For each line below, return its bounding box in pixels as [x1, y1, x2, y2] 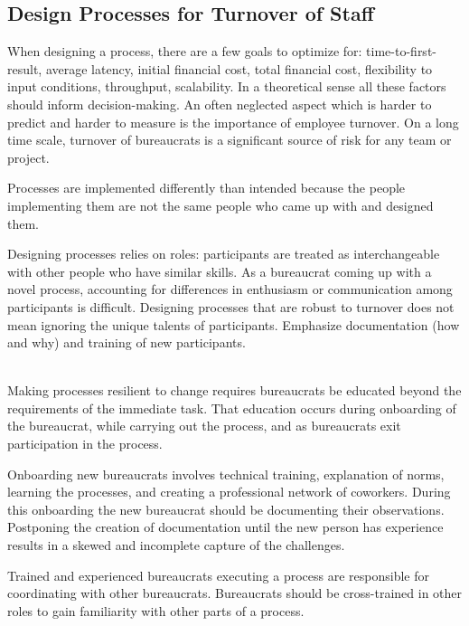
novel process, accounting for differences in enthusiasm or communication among [7, 280, 453, 299]
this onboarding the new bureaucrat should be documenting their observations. [7, 499, 445, 518]
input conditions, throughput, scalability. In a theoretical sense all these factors [7, 77, 446, 96]
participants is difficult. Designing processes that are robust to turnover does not [7, 297, 455, 316]
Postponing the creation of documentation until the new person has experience [7, 517, 444, 536]
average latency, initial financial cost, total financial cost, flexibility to [45, 59, 433, 78]
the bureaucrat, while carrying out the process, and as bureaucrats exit [7, 416, 401, 435]
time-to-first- [366, 42, 436, 61]
